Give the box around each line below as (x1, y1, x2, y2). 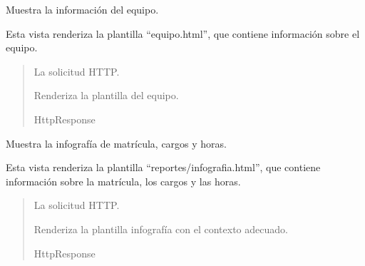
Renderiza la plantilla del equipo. (34, 88, 179, 103)
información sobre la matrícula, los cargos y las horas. (6, 173, 241, 188)
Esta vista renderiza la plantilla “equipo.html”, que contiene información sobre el (6, 26, 360, 41)
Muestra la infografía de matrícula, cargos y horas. (6, 135, 227, 150)
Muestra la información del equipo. (6, 2, 159, 16)
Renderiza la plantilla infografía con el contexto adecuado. (34, 221, 288, 236)
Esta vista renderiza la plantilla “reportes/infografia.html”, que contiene (6, 160, 321, 175)
